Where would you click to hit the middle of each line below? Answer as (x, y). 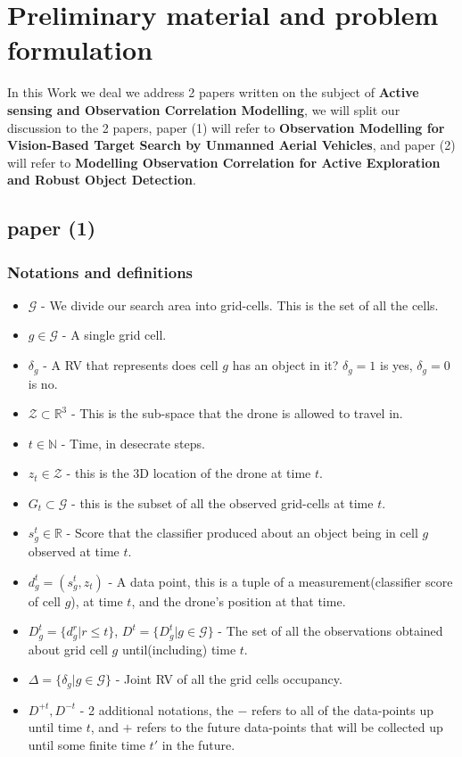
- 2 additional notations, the (157, 709)
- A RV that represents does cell (131, 365)
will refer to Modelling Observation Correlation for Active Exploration (224, 162)
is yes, (396, 365)
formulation (80, 49)
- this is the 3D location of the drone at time (189, 473)
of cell (44, 601)
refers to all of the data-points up (343, 709)
